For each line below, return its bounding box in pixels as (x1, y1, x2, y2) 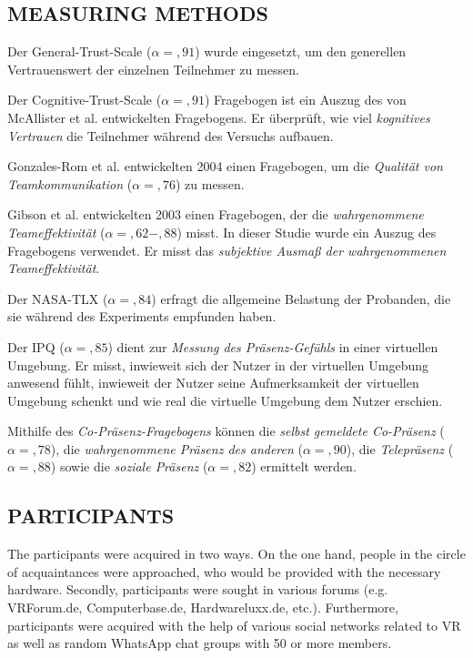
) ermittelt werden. (251, 457, 357, 476)
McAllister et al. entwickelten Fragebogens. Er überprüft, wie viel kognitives (7, 107, 430, 127)
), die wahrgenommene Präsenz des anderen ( (50, 439, 303, 458)
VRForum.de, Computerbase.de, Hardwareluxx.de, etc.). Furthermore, (7, 598, 398, 617)
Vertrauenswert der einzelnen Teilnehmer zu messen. (7, 59, 299, 78)
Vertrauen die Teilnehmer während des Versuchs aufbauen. (7, 126, 334, 145)
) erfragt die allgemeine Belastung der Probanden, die (151, 289, 451, 308)
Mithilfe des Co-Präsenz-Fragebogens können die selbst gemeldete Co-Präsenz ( (7, 421, 445, 440)
